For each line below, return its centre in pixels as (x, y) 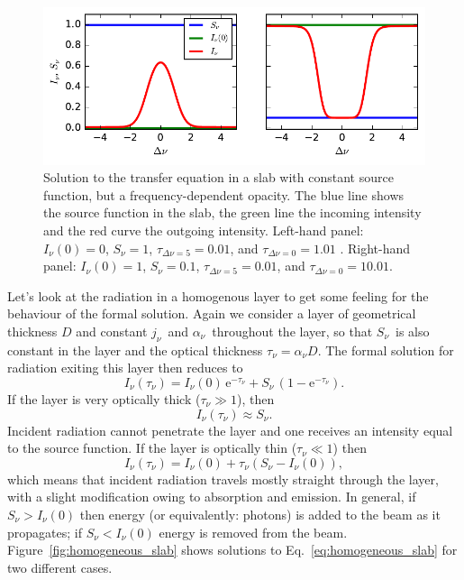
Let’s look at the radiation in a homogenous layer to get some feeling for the (218, 295)
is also (413, 331)
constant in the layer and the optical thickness (135, 350)
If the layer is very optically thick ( (104, 399)
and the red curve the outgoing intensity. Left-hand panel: (204, 230)
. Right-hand (375, 248)
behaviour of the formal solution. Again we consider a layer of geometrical (212, 313)
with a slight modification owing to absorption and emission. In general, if (212, 497)
